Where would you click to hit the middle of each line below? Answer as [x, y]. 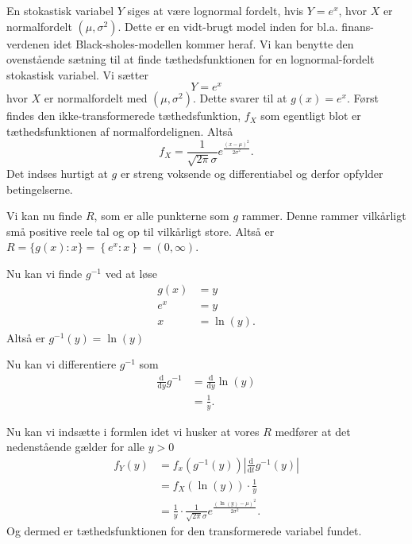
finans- [358, 26]
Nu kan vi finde [44, 274]
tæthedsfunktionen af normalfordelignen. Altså [120, 131]
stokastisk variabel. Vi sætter [77, 74]
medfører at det [313, 431]
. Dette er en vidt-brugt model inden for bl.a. [228, 26]
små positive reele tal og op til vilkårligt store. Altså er [141, 231]
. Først [362, 98]
